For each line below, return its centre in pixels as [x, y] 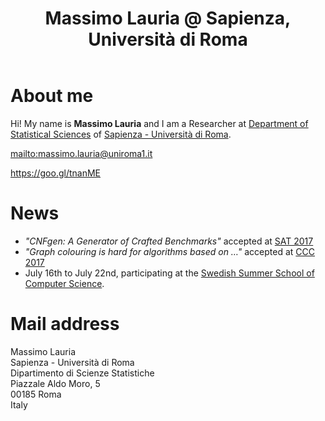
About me [52, 96]
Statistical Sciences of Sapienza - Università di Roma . [121, 134]
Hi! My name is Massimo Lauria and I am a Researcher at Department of [159, 123]
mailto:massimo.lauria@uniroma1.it [81, 153]
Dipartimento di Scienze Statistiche [82, 373]
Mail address [65, 324]
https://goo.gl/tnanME [55, 173]
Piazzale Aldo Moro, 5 [55, 383]
